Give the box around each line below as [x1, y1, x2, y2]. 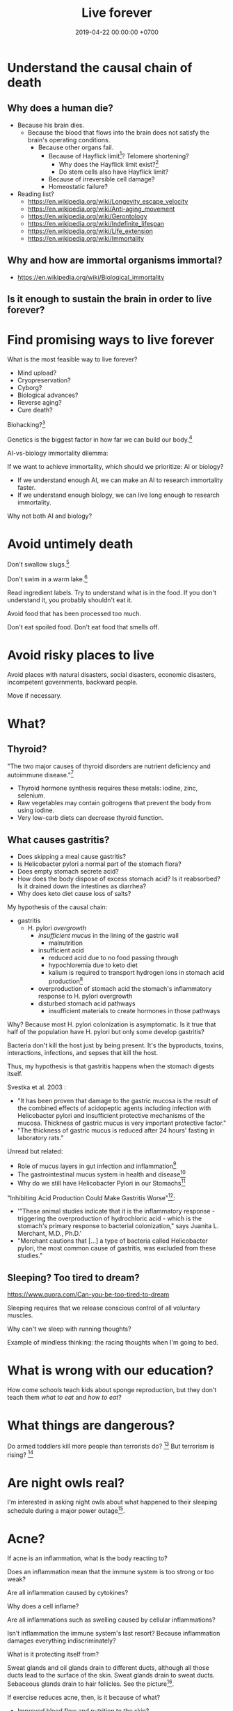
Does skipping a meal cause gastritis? [17, 853, 127, 861]
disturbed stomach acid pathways [38, 999, 136, 1008]
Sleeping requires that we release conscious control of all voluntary [7, 1303, 200, 1313]
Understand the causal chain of [7, 59, 193, 75]
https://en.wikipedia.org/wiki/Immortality [27, 234, 145, 243]
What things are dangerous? [7, 1418, 175, 1433]
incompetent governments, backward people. [7, 678, 138, 686]
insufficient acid [38, 946, 85, 955]
